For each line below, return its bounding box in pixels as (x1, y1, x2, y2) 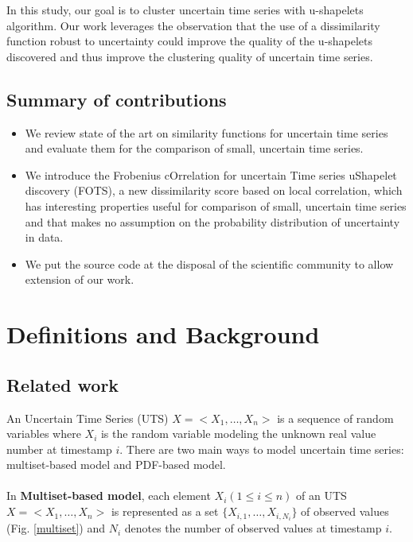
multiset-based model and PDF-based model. (6, 456, 226, 473)
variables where (6, 425, 81, 442)
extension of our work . (25, 271, 134, 288)
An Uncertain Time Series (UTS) (6, 409, 169, 426)
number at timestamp (6, 440, 112, 457)
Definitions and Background (6, 318, 320, 350)
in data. (25, 229, 64, 246)
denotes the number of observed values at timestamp (124, 520, 382, 536)
